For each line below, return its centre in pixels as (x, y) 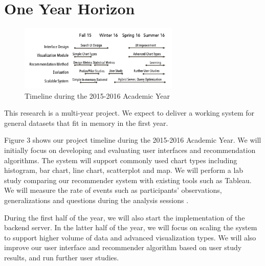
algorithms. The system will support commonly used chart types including (121, 160)
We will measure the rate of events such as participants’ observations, (113, 190)
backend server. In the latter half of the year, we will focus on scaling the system (131, 227)
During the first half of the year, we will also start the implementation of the (125, 217)
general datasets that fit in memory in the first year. (86, 123)
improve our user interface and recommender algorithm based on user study (123, 247)
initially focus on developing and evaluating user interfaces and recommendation (130, 150)
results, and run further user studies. (62, 257)
